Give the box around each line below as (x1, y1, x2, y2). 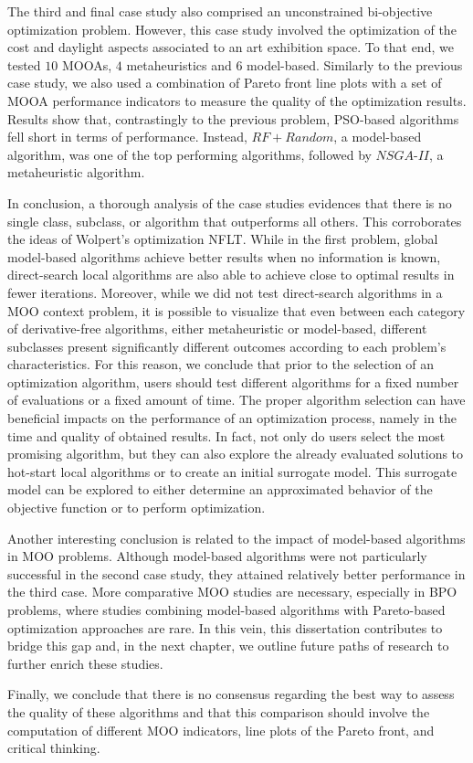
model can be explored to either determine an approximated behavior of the (7, 480, 433, 499)
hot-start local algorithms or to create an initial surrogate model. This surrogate (7, 461, 457, 481)
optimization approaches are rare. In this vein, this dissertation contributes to (7, 618, 443, 637)
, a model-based (333, 127, 422, 146)
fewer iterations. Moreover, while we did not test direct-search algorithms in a (7, 282, 443, 302)
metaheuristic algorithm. (7, 163, 145, 182)
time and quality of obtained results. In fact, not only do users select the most (7, 426, 446, 445)
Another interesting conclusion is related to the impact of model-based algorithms (7, 528, 466, 547)
